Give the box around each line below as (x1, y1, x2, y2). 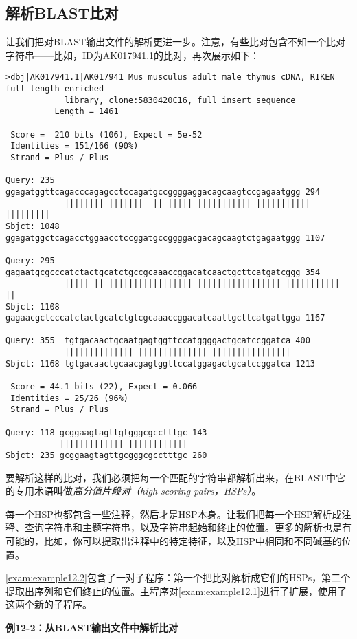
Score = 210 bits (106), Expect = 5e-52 (10, 129, 203, 140)
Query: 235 (5, 175, 55, 186)
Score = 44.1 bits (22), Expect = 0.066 (10, 382, 198, 392)
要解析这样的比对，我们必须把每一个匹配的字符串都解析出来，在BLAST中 (5, 470, 336, 484)
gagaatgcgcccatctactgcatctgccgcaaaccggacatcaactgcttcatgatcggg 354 (5, 267, 321, 277)
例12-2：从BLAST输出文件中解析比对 (5, 620, 178, 635)
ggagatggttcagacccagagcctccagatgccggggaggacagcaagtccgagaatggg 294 (5, 186, 321, 197)
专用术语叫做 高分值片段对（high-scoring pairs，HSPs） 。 (14, 484, 262, 498)
